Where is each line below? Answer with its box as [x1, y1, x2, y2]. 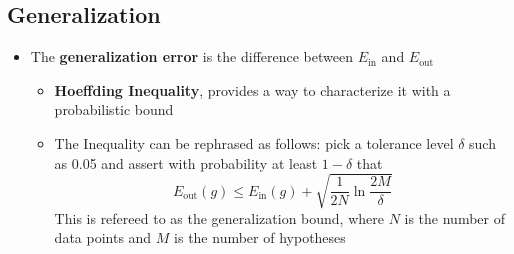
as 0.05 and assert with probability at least [54, 152, 318, 173]
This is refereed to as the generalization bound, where [54, 207, 384, 228]
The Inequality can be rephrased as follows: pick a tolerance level [54, 132, 454, 153]
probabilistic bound [54, 99, 174, 120]
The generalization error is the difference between [30, 46, 353, 67]
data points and [54, 227, 152, 248]
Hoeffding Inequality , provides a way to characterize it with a [54, 79, 451, 100]
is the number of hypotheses [174, 227, 346, 248]
